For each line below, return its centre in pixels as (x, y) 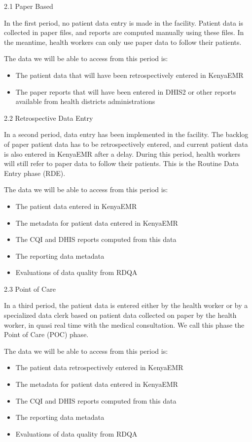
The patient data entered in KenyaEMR (76, 206)
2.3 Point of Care (30, 289)
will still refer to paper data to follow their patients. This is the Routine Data (122, 163)
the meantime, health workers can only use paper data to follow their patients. (123, 42)
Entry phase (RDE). (35, 173)
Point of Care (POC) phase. (46, 334)
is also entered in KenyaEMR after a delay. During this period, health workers (122, 153)
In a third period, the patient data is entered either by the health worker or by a (126, 305)
